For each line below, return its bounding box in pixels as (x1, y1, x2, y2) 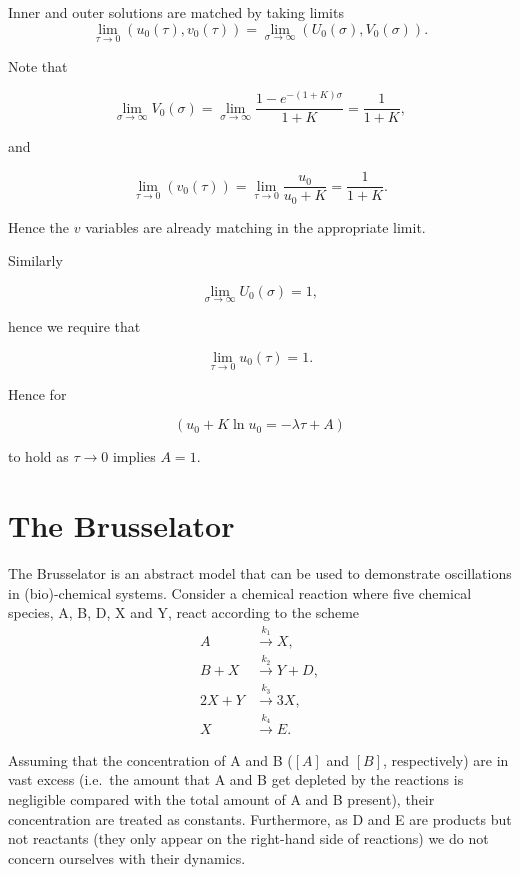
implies (112, 446, 156, 467)
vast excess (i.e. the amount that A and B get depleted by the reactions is (8, 769, 464, 790)
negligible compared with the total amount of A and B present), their (8, 789, 435, 810)
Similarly (8, 250, 63, 271)
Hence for (8, 383, 67, 404)
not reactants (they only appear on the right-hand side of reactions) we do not (8, 828, 489, 849)
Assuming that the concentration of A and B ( (8, 749, 293, 770)
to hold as (8, 446, 69, 467)
